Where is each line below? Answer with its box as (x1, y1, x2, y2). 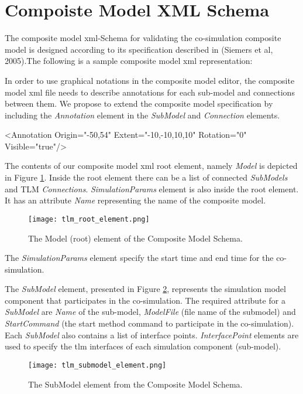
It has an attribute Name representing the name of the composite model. (5, 194, 266, 206)
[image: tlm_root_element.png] (28, 215, 150, 223)
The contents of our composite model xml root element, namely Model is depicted (5, 159, 298, 172)
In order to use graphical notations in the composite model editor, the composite (5, 74, 295, 86)
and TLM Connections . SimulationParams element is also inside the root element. (5, 182, 299, 195)
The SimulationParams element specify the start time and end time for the (5, 252, 274, 264)
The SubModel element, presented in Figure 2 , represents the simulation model (5, 283, 286, 295)
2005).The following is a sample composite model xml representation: (5, 55, 253, 67)
